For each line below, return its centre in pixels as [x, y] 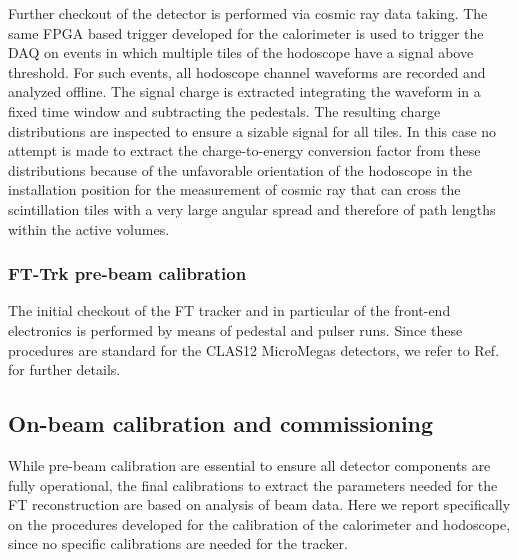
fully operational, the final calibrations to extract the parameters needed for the [253, 484]
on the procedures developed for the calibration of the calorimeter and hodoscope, [259, 523]
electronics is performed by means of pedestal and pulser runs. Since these [235, 329]
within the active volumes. [89, 228]
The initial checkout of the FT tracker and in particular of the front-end [229, 310]
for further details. [64, 369]
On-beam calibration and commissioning [221, 423]
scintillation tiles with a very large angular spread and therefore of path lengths [252, 208]
